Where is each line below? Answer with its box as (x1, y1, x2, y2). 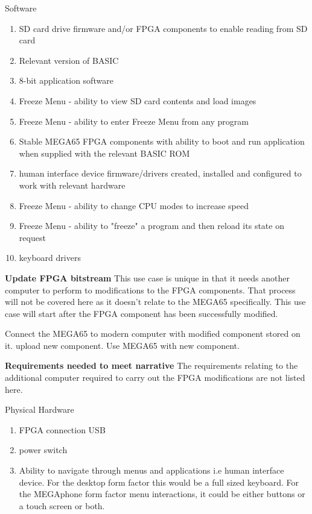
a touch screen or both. (19, 499, 105, 512)
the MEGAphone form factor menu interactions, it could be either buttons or (19, 487, 305, 500)
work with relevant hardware (19, 178, 126, 191)
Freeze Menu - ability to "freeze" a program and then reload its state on (19, 219, 284, 232)
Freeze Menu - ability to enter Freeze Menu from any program (19, 114, 249, 127)
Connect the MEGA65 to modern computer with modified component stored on (5, 327, 301, 340)
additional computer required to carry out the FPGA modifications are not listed (5, 371, 305, 384)
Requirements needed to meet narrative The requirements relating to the (5, 359, 298, 372)
